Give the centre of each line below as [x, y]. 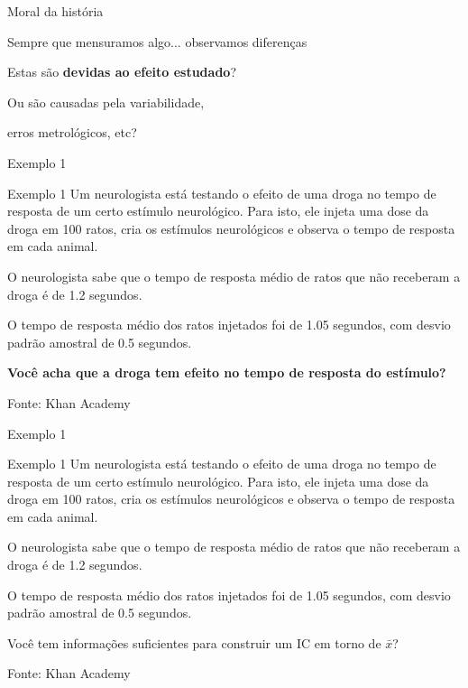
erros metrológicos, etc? [72, 132]
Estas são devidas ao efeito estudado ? [122, 72]
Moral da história [55, 11]
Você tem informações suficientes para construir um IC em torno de [194, 642]
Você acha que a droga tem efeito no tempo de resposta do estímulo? [227, 372]
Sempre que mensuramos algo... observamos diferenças [157, 41]
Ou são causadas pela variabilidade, [106, 102]
